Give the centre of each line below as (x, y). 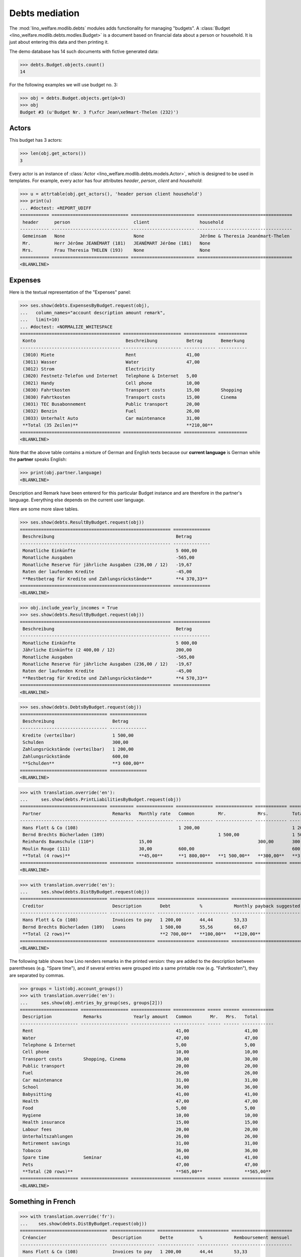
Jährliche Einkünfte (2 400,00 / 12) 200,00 (107, 650)
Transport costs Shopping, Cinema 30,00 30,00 (140, 1059)
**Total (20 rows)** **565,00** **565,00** (147, 1171)
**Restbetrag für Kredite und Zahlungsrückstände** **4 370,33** (115, 579)
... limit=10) (40, 320)
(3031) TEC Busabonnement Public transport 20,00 (111, 404)
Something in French (42, 1202)
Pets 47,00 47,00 (140, 1164)
